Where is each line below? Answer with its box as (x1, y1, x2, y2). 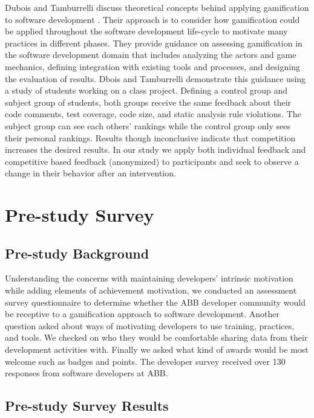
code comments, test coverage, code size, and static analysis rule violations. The (5, 108, 301, 120)
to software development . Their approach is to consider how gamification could (5, 13, 300, 25)
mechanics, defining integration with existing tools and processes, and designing (5, 60, 300, 72)
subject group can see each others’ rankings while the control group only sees (5, 119, 290, 132)
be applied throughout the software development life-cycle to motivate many (5, 25, 288, 37)
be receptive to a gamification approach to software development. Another (5, 307, 280, 320)
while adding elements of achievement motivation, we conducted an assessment (5, 284, 297, 297)
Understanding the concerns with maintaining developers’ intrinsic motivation (5, 272, 293, 285)
